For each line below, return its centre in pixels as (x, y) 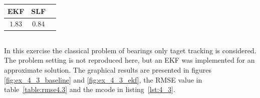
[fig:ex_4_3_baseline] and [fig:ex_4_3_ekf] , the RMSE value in (103, 79)
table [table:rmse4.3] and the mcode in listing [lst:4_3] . (90, 89)
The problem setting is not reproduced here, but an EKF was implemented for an (129, 60)
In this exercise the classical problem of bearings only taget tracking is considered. (130, 50)
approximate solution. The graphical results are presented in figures (108, 70)
